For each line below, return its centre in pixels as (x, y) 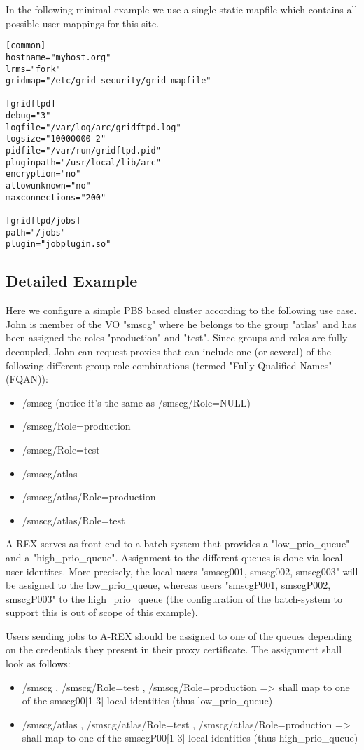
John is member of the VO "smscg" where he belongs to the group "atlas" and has (181, 323)
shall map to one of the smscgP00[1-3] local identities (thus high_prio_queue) (190, 738)
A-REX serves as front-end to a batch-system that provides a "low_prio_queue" (178, 544)
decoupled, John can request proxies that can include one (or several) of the (168, 351)
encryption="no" (43, 174)
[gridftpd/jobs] (43, 221)
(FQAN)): (27, 379)
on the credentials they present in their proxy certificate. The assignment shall (174, 649)
